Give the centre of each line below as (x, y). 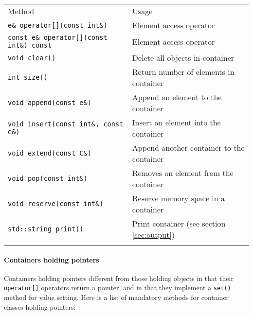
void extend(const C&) (50, 153)
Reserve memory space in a (179, 198)
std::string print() (46, 229)
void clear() (32, 58)
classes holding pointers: (40, 306)
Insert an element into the (176, 122)
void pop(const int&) (48, 178)
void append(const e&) (50, 103)
